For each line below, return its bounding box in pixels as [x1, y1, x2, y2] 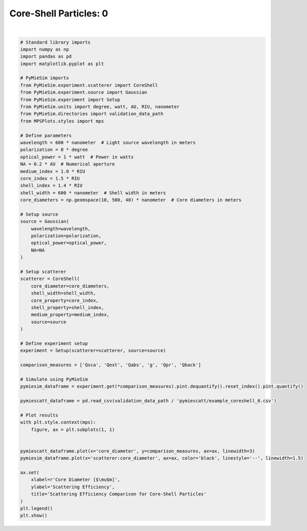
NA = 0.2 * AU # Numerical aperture [20, 161, 115, 167]
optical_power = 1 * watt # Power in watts [20, 154, 134, 160]
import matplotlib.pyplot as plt [20, 60, 104, 67]
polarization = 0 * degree [20, 147, 88, 153]
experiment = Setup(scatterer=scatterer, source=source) [20, 348, 166, 354]
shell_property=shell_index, [31, 304, 104, 310]
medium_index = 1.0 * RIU [20, 168, 85, 174]
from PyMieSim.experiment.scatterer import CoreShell [20, 82, 158, 88]
